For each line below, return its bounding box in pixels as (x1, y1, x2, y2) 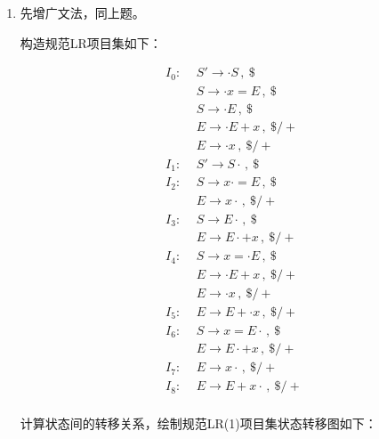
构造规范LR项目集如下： (20, 33, 162, 52)
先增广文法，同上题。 (20, 4, 145, 21)
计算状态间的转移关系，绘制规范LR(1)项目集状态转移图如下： (20, 413, 377, 432)
